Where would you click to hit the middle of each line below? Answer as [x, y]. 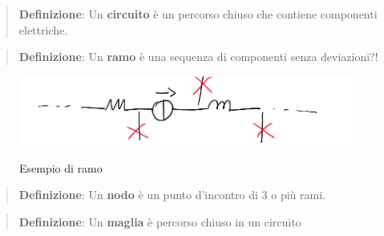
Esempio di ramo [61, 167]
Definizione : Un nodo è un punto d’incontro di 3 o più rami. [172, 195]
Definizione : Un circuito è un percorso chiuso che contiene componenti [198, 14]
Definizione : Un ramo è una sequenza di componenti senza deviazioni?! [198, 57]
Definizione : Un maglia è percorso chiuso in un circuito [160, 221]
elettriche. [43, 29]
